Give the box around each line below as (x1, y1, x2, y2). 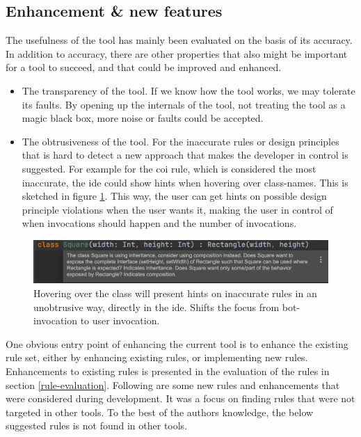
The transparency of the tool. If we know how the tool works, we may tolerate (22, 83, 355, 97)
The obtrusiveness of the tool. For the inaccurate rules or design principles (22, 134, 339, 148)
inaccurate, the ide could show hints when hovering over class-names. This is (22, 175, 348, 189)
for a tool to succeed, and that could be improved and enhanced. (6, 60, 282, 74)
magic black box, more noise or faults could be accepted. (22, 111, 264, 125)
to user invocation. (80, 313, 160, 328)
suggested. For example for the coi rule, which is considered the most (22, 161, 316, 175)
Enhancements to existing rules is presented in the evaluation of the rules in (6, 364, 330, 378)
